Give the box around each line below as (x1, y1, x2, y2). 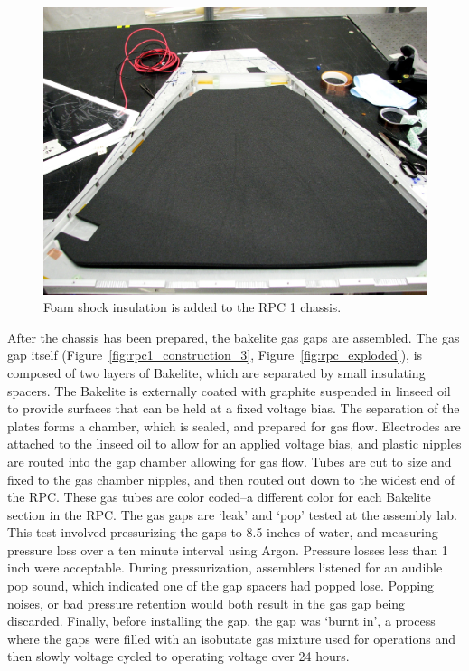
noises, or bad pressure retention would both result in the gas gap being (7, 593, 406, 612)
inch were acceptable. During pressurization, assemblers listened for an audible (7, 558, 443, 577)
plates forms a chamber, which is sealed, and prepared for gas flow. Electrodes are (7, 416, 461, 435)
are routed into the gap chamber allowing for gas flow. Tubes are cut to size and (7, 451, 452, 470)
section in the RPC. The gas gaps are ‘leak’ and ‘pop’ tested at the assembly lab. (7, 505, 457, 524)
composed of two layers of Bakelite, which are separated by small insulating (7, 363, 426, 382)
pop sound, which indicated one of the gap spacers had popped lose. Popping (7, 576, 434, 595)
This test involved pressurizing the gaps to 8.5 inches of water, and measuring (7, 523, 438, 542)
